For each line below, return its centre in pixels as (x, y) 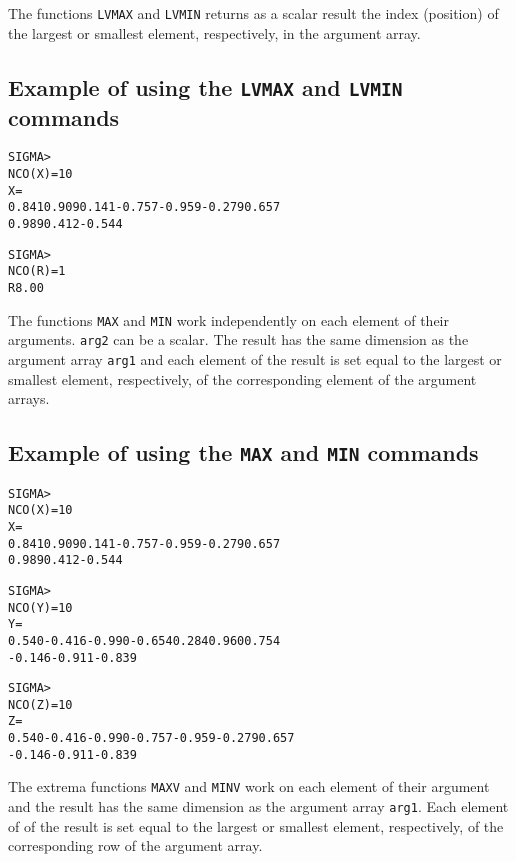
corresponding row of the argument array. (135, 845)
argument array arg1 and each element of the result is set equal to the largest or (255, 358)
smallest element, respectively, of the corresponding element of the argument (242, 378)
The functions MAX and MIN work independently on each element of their (228, 319)
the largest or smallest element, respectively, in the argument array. (214, 32)
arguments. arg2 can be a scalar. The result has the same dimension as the (238, 339)
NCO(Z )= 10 (40, 704)
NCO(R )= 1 (37, 271)
